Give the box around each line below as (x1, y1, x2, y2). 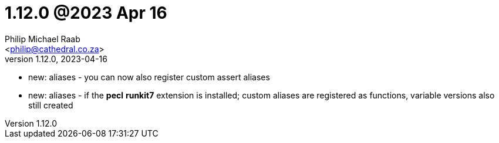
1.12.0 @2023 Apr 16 (5, 3, 167, 23)
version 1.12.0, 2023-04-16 (5, 53, 107, 64)
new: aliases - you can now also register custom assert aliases (28, 71, 270, 82)
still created (28, 100, 73, 110)
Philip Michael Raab (5, 33, 80, 44)
